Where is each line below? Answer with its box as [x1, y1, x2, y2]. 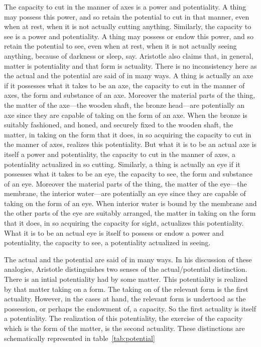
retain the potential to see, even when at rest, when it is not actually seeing [4, 41, 237, 51]
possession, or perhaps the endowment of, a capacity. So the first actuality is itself [4, 303, 256, 313]
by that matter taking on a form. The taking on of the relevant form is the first [4, 283, 248, 294]
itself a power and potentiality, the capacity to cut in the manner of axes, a [4, 148, 236, 159]
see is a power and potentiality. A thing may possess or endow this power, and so [4, 31, 253, 41]
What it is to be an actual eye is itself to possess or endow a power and [4, 227, 224, 238]
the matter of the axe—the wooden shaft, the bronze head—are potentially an [4, 99, 244, 110]
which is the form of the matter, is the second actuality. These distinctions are [4, 323, 245, 333]
